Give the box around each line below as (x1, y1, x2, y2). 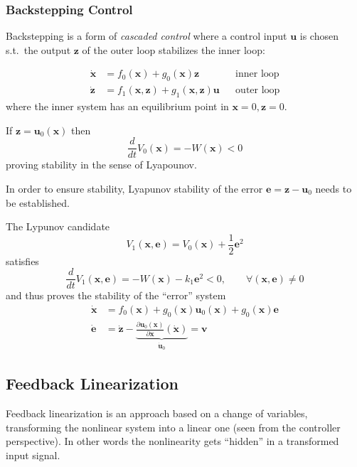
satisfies (6, 253, 39, 268)
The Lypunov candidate (6, 219, 110, 234)
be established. (6, 195, 70, 210)
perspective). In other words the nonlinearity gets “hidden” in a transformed (6, 434, 339, 449)
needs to (315, 181, 352, 195)
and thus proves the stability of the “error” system (6, 288, 226, 303)
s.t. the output (6, 42, 71, 57)
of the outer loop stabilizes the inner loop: (82, 42, 265, 57)
